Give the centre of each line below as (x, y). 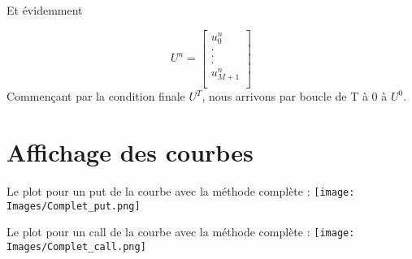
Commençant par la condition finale (96, 96)
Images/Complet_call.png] (76, 246)
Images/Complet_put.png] (74, 206)
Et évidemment (45, 10)
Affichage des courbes (130, 152)
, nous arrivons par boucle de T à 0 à (295, 96)
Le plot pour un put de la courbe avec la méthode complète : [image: (181, 190)
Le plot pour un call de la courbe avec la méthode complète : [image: (181, 232)
